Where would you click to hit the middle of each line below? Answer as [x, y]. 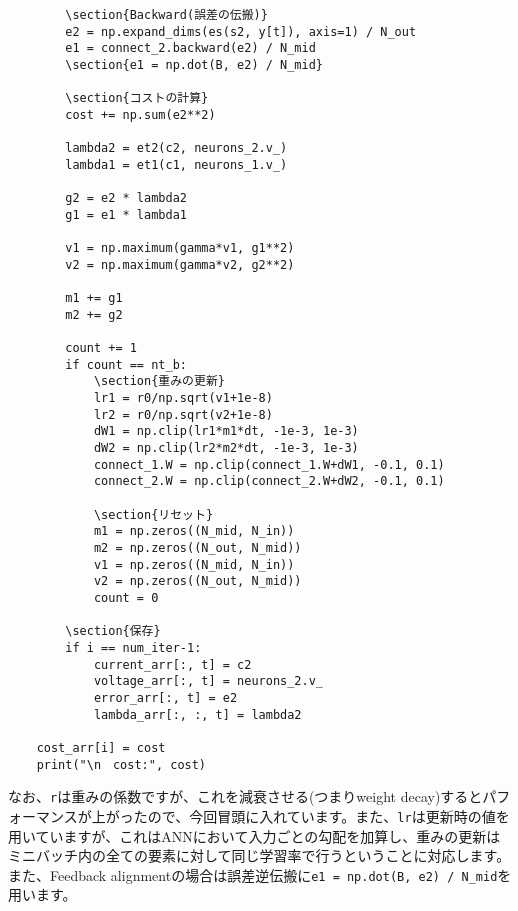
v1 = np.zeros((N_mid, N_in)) [194, 564]
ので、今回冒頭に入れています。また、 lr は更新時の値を [328, 815]
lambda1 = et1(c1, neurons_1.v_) [176, 164]
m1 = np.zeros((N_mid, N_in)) [194, 531]
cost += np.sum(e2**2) [140, 114]
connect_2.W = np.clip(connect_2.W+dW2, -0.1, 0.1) [269, 481]
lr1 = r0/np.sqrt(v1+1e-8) [183, 398]
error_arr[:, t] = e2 [165, 697]
